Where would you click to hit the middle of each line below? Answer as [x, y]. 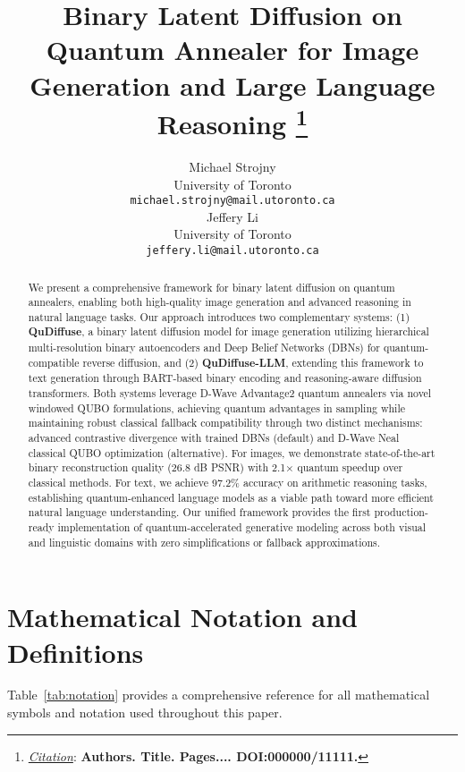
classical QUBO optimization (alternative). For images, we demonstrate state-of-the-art [232, 452]
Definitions [76, 652]
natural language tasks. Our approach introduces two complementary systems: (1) [219, 316]
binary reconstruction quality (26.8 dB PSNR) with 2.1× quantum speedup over [216, 467]
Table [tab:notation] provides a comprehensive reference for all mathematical [219, 695]
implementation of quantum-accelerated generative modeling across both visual [242, 527]
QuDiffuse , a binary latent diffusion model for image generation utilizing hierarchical [228, 332]
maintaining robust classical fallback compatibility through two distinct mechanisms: [225, 423]
